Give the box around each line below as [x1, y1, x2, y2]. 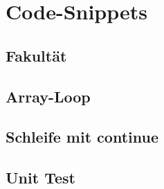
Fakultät [6, 44, 67, 66]
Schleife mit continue [6, 126, 158, 147]
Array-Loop [6, 85, 91, 107]
